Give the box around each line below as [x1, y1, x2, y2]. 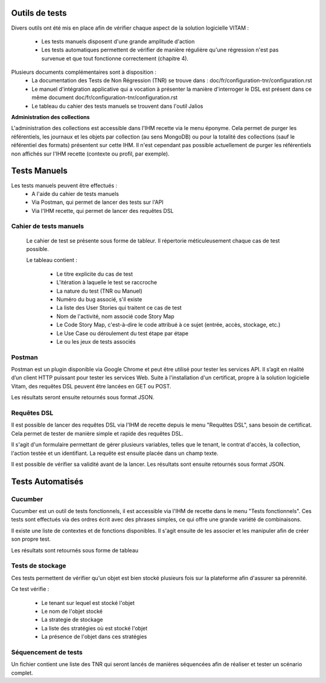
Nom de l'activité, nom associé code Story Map [56, 312, 174, 320]
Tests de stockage [11, 561, 66, 570]
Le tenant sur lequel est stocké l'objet [41, 599, 135, 606]
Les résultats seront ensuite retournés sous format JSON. [11, 394, 155, 401]
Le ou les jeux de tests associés [56, 338, 136, 345]
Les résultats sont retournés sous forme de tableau [11, 546, 139, 554]
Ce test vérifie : [11, 586, 50, 593]
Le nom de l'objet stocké [41, 607, 103, 615]
